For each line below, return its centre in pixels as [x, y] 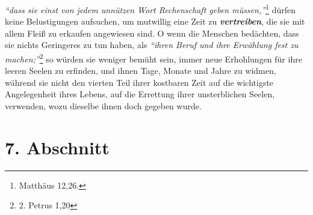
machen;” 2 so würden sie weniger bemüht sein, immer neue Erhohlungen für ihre [153, 58]
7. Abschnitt [57, 147]
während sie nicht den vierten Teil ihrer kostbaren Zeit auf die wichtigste [139, 82]
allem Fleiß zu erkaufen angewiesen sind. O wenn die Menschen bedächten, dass [152, 33]
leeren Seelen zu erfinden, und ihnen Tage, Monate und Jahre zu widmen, [141, 71]
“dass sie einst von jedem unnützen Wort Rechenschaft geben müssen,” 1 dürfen [150, 9]
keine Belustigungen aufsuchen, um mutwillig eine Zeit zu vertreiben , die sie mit [155, 21]
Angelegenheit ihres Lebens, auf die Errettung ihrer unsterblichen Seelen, [140, 94]
